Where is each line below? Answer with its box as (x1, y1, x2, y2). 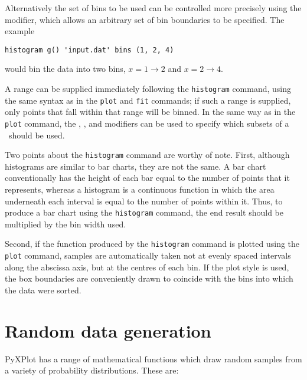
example (5, 25, 35, 37)
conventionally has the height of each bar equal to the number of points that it (5, 171, 290, 184)
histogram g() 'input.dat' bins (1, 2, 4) (5, 45, 174, 54)
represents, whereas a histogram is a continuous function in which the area (5, 183, 275, 196)
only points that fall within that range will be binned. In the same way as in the (5, 105, 296, 118)
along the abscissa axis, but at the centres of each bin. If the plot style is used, (5, 260, 289, 273)
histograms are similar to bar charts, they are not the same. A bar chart (5, 160, 266, 172)
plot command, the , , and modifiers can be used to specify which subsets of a (5, 117, 289, 129)
